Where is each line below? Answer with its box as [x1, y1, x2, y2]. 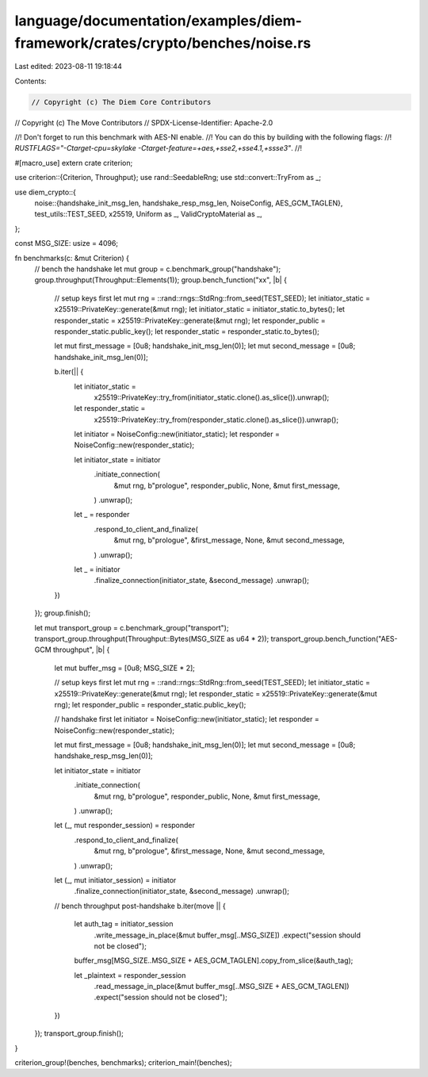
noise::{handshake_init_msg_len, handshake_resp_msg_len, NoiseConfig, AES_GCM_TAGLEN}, [34, 198, 343, 208]
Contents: [14, 76, 47, 86]
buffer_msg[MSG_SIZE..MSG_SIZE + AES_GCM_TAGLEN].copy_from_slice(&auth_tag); [74, 956, 353, 965]
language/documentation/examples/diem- [14, 12, 303, 29]
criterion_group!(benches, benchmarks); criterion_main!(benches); [14, 1058, 233, 1067]
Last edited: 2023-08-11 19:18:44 [14, 62, 123, 71]
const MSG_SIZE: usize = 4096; [14, 239, 119, 248]
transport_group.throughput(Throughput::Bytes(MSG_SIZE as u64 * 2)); [34, 634, 269, 643]
